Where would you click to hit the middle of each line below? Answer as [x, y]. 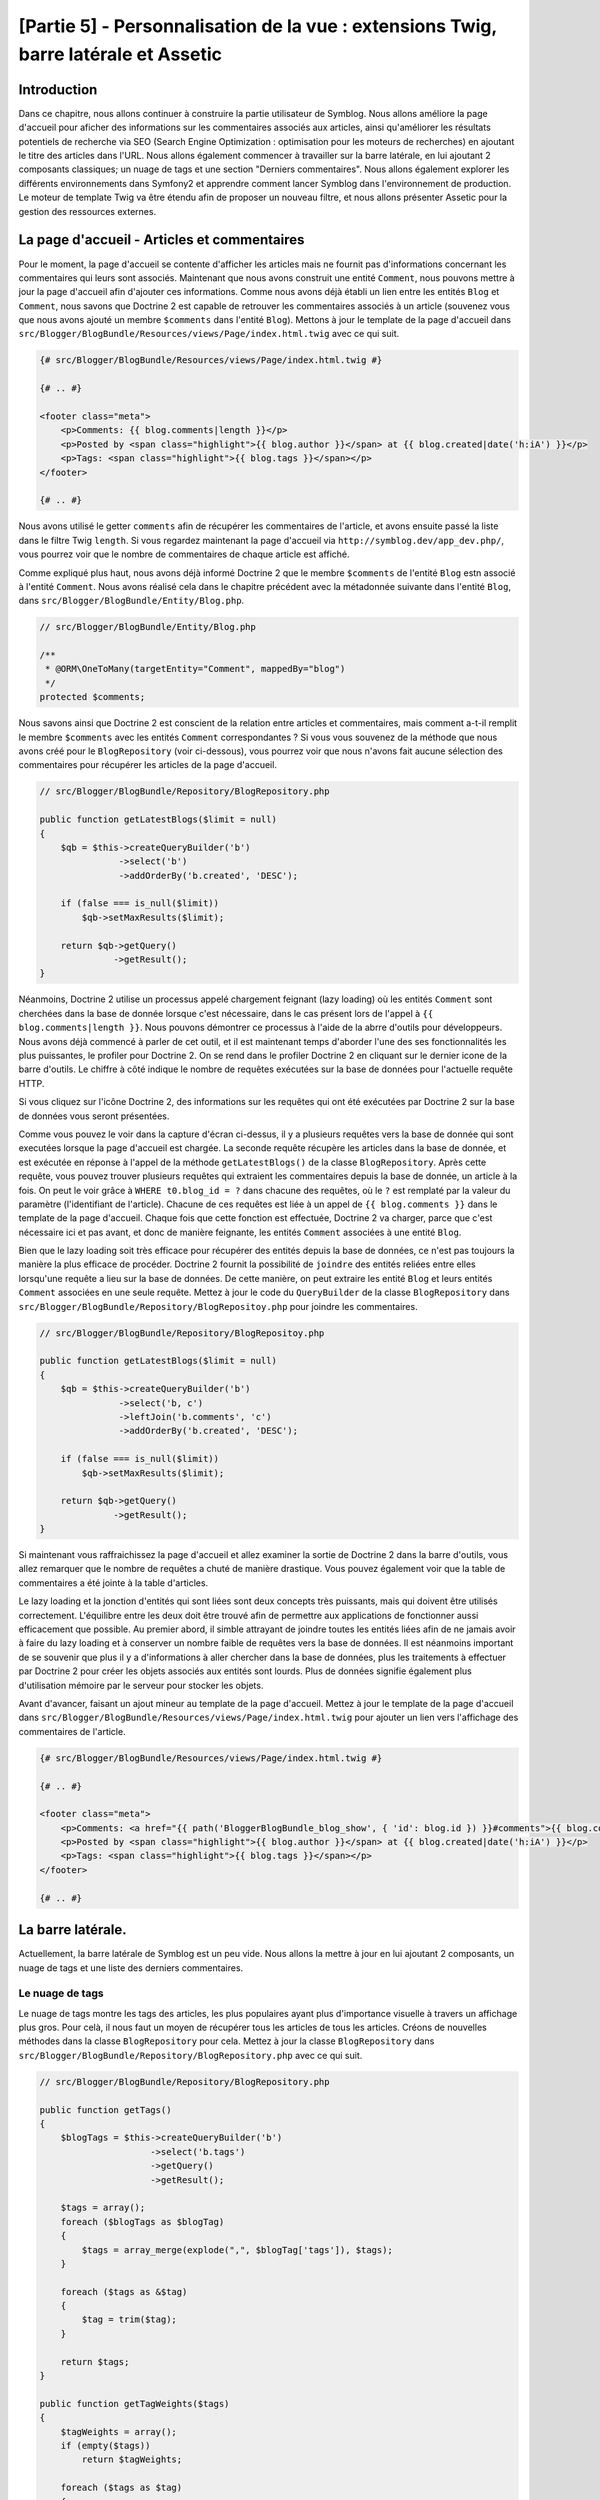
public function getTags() [105, 2109]
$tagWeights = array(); [118, 2431]
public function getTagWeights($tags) [134, 2403]
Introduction [58, 89]
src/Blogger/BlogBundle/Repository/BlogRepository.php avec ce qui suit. [190, 2055]
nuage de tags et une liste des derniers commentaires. [131, 1967]
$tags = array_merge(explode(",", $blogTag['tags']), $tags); [237, 2249]
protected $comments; [92, 697]
